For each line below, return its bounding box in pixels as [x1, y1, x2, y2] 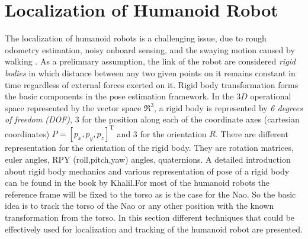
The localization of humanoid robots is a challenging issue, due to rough [5, 32, 267, 44]
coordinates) [5, 127, 50, 140]
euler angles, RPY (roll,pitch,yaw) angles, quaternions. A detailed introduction [5, 153, 291, 165]
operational [250, 90, 291, 102]
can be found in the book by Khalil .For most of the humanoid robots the [5, 176, 269, 189]
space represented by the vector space [5, 101, 142, 114]
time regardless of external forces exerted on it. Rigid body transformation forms [5, 78, 299, 91]
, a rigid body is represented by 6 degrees [154, 101, 303, 114]
